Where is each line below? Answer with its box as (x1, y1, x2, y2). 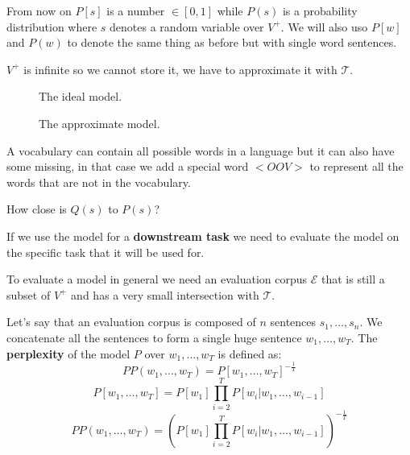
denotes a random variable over (110, 18, 264, 35)
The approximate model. (39, 114, 160, 131)
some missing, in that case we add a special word (6, 158, 249, 175)
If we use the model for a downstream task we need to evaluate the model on (6, 227, 400, 244)
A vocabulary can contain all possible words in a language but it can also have (6, 142, 395, 159)
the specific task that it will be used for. (6, 243, 205, 260)
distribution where (6, 18, 97, 35)
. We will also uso (280, 18, 368, 35)
